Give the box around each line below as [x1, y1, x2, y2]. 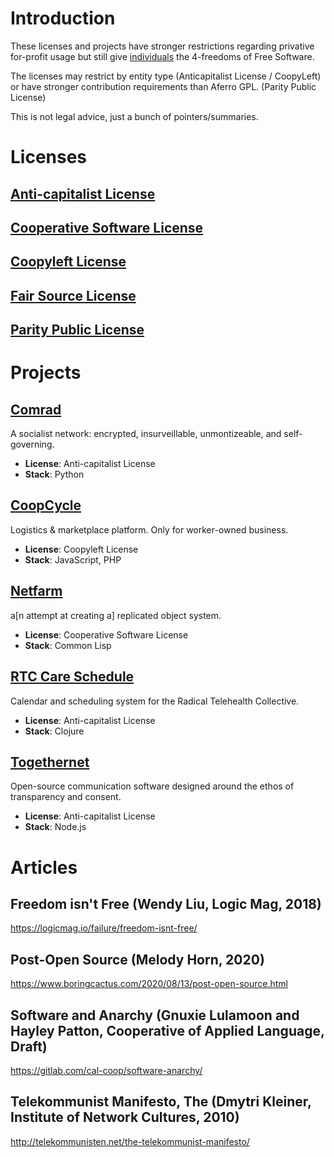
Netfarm [10, 583, 63, 600]
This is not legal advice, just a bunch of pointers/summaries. [10, 110, 259, 122]
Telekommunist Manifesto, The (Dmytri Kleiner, [10, 1093, 312, 1111]
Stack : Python [24, 468, 85, 481]
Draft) [10, 1038, 48, 1055]
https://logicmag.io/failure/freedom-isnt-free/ [10, 922, 198, 934]
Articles [10, 856, 78, 879]
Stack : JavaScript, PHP [24, 553, 122, 566]
